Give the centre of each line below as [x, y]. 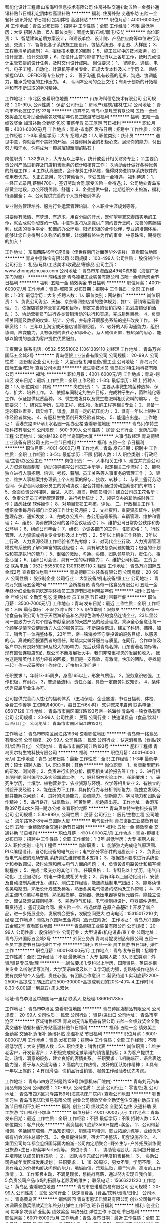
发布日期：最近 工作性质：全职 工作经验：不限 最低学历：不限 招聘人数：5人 [83, 1118]
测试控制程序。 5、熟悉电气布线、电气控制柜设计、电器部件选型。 [93, 901]
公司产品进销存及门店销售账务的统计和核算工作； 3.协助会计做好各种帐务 [83, 165]
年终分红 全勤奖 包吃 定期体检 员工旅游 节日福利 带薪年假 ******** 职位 [84, 597]
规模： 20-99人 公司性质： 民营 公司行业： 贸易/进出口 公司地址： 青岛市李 [82, 1015]
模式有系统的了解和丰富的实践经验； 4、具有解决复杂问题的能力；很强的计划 [83, 547]
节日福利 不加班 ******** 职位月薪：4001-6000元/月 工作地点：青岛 [89, 1112]
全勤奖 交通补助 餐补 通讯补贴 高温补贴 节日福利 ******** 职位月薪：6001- [81, 1034]
